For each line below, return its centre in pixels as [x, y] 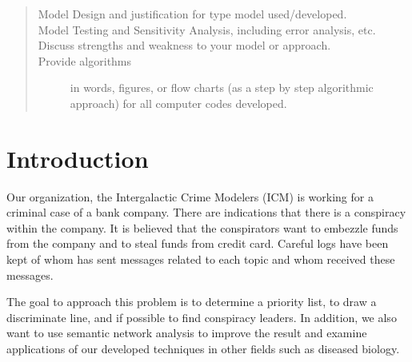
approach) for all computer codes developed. [178, 103]
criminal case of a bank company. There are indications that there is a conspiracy [206, 212]
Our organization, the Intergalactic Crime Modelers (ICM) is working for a [190, 196]
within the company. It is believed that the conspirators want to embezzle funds [202, 227]
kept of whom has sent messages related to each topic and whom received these [201, 259]
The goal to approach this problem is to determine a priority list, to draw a [192, 302]
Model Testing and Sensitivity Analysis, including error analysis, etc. [207, 29]
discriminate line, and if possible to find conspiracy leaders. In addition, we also [202, 317]
